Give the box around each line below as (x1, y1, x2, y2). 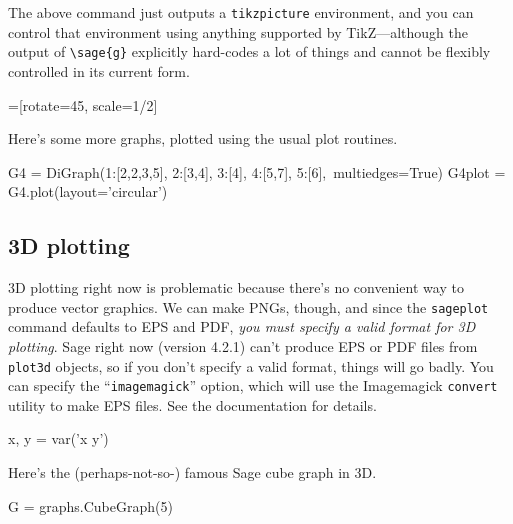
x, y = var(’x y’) (8, 428, 109, 449)
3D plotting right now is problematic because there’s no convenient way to (8, 277, 464, 298)
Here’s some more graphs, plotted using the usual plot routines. (8, 128, 398, 149)
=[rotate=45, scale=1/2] (8, 94, 158, 115)
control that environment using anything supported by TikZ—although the (8, 21, 469, 42)
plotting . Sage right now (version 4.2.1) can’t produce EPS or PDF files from (8, 335, 478, 356)
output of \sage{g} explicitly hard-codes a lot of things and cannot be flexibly (8, 41, 491, 62)
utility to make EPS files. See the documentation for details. (8, 394, 377, 415)
